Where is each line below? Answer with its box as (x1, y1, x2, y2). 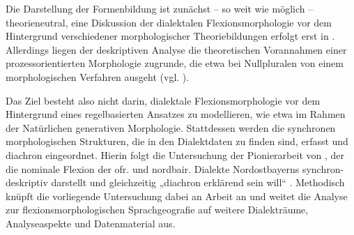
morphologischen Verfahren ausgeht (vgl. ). (6, 69, 190, 84)
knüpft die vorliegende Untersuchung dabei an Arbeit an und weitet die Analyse (6, 188, 348, 203)
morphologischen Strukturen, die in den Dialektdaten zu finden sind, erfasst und (6, 134, 348, 149)
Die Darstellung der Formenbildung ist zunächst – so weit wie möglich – (6, 1, 314, 15)
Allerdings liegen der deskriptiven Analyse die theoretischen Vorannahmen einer (6, 42, 347, 56)
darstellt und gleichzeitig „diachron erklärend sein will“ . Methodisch (51, 175, 345, 190)
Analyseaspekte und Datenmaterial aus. (6, 215, 176, 230)
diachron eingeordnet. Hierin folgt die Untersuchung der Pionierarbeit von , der (6, 147, 344, 162)
